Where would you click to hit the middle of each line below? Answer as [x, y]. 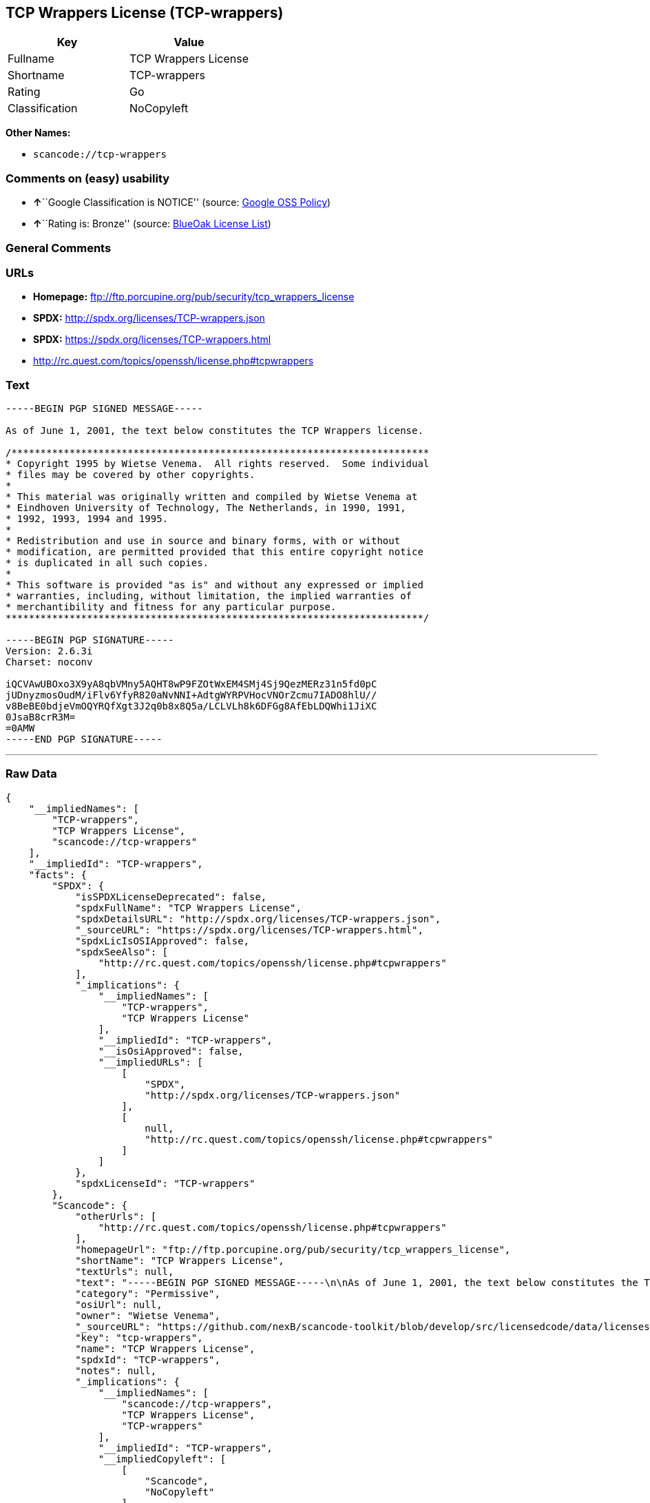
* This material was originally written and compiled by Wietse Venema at [212, 497]
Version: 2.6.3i [49, 651]
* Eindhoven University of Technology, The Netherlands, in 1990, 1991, [206, 508]
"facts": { [58, 874]
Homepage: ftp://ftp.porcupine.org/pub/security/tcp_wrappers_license [194, 297]
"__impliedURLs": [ [150, 1062]
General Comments [59, 248]
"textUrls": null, [125, 1271]
